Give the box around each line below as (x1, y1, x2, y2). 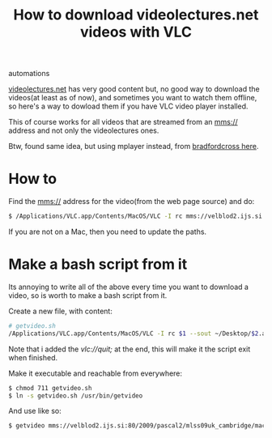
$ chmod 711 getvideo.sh (8, 384, 92, 392)
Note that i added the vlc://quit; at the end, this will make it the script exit (8, 344, 251, 354)
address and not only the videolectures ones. (8, 125, 159, 135)
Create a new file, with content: (8, 306, 113, 316)
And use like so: (8, 406, 62, 416)
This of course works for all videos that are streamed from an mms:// (8, 117, 239, 127)
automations (8, 69, 50, 79)
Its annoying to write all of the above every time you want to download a (8, 282, 249, 291)
